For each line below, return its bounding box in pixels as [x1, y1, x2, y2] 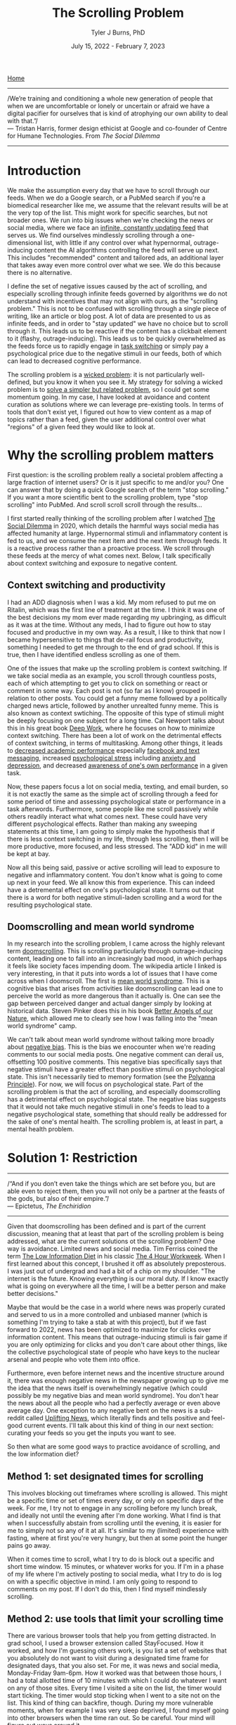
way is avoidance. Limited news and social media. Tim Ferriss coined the [7, 1245, 218, 1253]
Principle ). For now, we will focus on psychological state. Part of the [7, 1080, 204, 1088]
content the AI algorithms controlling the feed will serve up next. [34, 246, 220, 254]
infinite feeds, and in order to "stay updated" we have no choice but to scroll [7, 319, 228, 328]
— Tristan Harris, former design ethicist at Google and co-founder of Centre [7, 124, 228, 132]
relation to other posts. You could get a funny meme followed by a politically [7, 694, 227, 702]
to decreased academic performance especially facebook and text [7, 746, 200, 754]
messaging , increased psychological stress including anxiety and [7, 753, 196, 762]
